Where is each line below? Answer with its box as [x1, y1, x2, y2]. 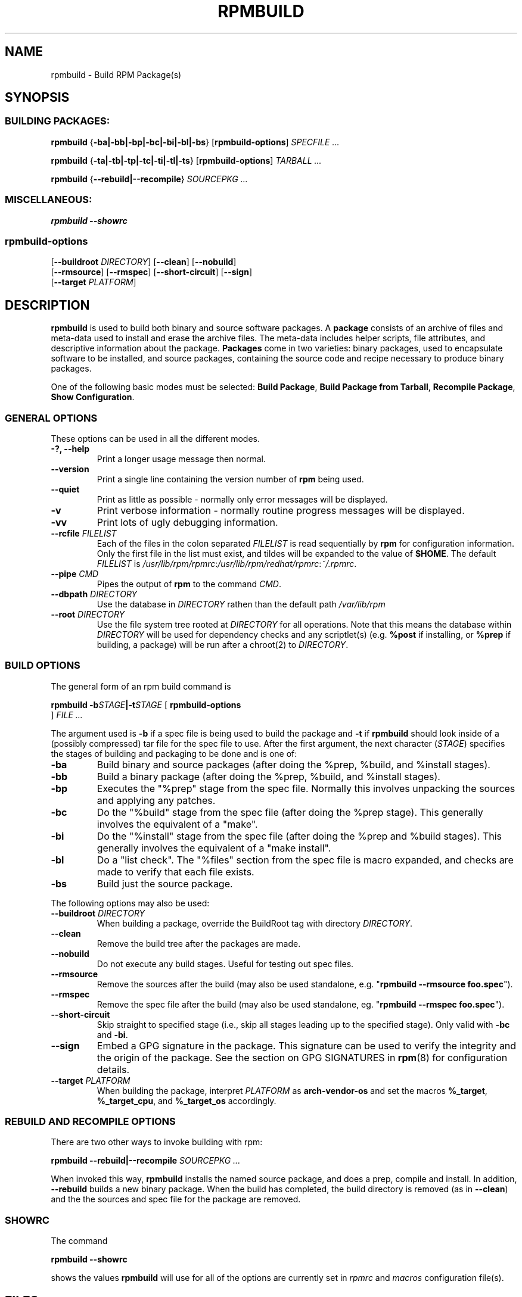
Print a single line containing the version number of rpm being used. [97, 473, 364, 484]
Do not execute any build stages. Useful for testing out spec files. [97, 958, 354, 969]
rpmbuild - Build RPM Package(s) [51, 69, 182, 80]
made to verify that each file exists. [97, 865, 254, 878]
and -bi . [97, 1029, 128, 1040]
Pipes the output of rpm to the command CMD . [97, 578, 281, 589]
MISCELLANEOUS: [5, 194, 92, 206]
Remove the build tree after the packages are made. [97, 938, 301, 949]
